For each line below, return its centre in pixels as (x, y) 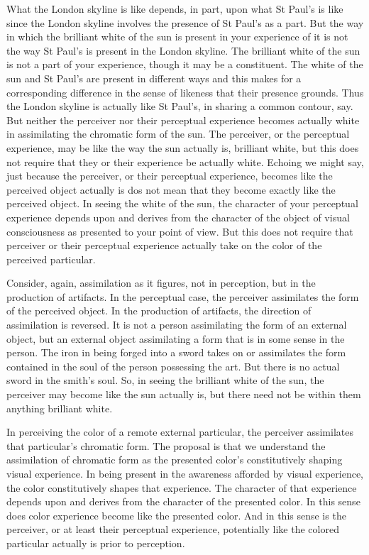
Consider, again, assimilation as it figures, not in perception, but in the (161, 283)
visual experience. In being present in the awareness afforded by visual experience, (185, 473)
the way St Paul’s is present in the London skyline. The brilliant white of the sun (183, 50)
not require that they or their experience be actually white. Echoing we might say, (185, 161)
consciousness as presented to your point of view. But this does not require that (180, 231)
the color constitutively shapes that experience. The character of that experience (182, 487)
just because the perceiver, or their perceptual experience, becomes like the (170, 176)
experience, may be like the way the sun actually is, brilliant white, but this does (183, 147)
